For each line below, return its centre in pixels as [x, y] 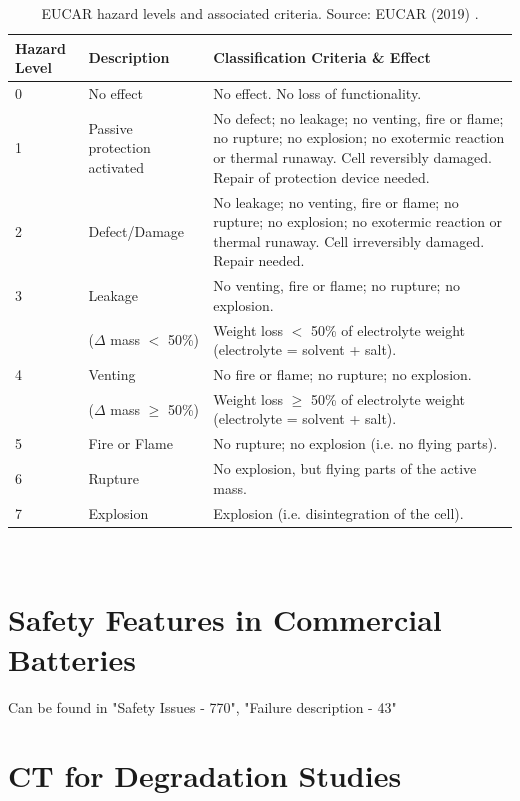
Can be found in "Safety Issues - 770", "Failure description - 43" [202, 706]
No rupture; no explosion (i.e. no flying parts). [355, 443]
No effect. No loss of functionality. [317, 93]
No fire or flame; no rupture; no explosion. [342, 374]
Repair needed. [259, 260]
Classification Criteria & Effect [322, 57]
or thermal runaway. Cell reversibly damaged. [352, 157]
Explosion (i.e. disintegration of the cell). [338, 512]
